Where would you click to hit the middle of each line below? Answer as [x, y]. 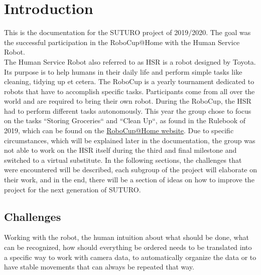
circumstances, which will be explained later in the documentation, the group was [130, 140]
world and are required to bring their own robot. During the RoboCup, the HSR [128, 101]
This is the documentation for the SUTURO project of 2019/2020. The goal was [127, 32]
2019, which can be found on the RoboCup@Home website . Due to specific [119, 130]
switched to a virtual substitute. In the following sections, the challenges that [123, 160]
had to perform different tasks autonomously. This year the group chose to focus [128, 110]
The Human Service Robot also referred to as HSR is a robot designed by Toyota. [130, 61]
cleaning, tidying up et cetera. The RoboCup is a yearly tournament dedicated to [129, 81]
